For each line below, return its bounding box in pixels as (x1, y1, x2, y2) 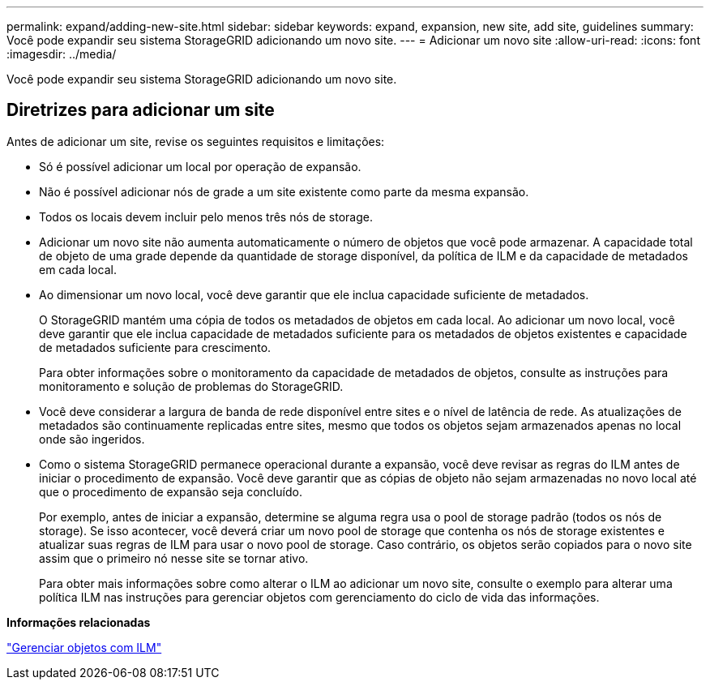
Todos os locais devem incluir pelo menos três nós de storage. (39, 209, 373, 224)
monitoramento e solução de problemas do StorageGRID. (39, 379, 344, 393)
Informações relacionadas (6, 615, 151, 629)
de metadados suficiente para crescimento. (39, 340, 272, 354)
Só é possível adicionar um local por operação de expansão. (39, 159, 361, 174)
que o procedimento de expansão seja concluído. (39, 484, 302, 499)
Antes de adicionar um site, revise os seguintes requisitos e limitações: (6, 134, 385, 148)
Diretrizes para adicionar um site (6, 100, 275, 121)
